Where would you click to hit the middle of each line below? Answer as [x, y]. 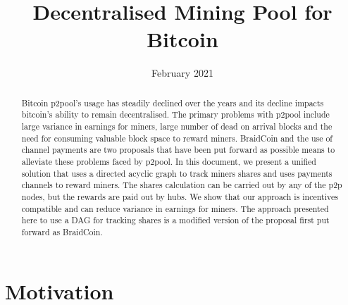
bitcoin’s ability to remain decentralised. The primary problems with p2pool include [175, 114]
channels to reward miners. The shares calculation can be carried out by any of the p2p [182, 185]
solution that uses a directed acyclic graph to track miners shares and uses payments [177, 173]
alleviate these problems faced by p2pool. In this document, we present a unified [169, 161]
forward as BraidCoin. [62, 231]
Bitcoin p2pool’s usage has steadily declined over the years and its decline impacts [173, 102]
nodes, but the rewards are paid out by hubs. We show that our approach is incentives [180, 196]
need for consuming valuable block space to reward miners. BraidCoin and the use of [177, 138]
